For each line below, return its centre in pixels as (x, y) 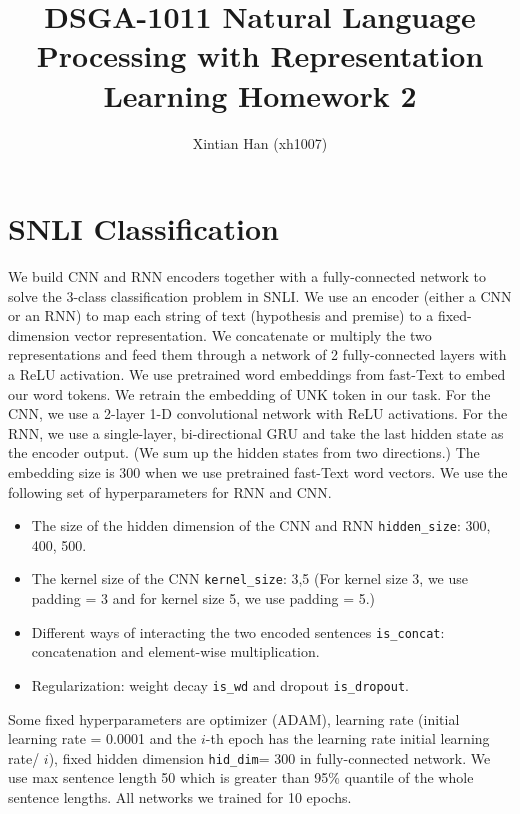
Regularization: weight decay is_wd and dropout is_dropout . (220, 684)
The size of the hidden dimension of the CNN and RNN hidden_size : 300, (261, 525)
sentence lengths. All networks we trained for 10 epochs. (180, 797)
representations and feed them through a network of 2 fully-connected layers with (257, 354)
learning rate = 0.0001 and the (102, 738)
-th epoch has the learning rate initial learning (347, 738)
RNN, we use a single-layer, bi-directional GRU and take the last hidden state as (256, 432)
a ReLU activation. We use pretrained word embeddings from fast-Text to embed (257, 374)
